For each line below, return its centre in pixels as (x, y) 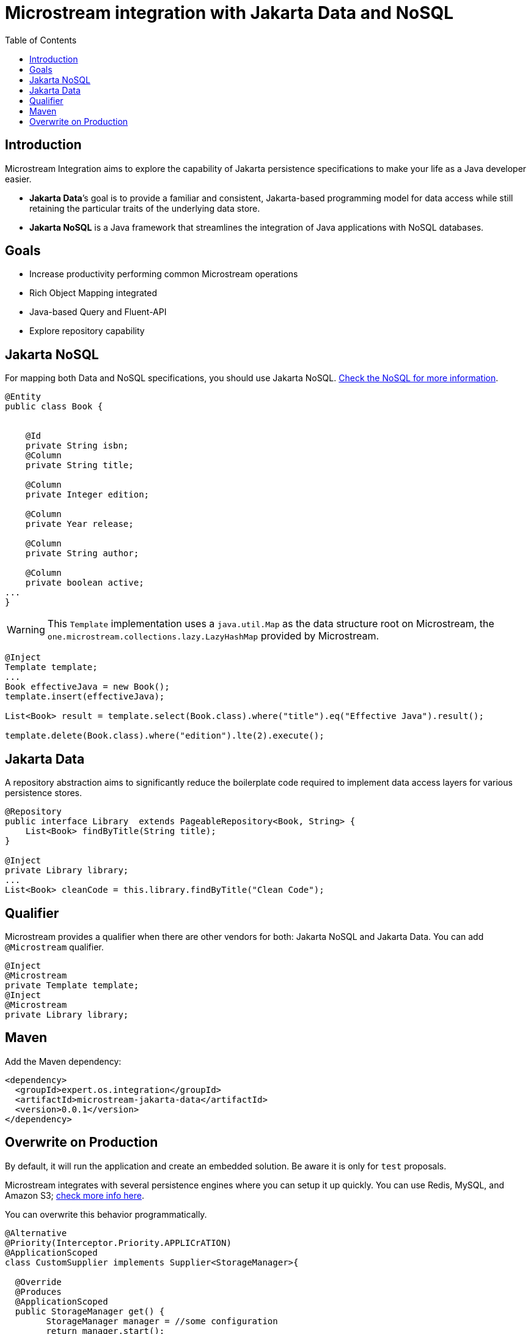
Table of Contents (41, 40)
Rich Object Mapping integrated (93, 293)
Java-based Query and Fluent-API (98, 312)
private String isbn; (77, 446)
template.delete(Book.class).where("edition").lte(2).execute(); (165, 736)
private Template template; (72, 985)
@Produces (38, 1291)
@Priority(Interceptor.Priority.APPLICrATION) (118, 1243)
